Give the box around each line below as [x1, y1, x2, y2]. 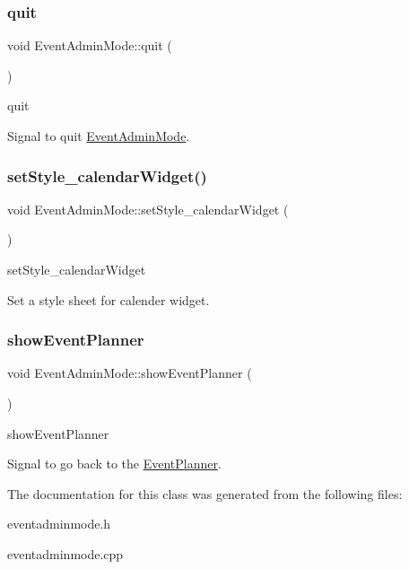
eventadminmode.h [7, 514, 111, 533]
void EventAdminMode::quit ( [7, 36, 172, 55]
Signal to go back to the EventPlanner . [7, 454, 222, 473]
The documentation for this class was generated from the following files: [7, 484, 403, 503]
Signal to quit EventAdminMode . [7, 127, 190, 144]
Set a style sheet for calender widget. [7, 290, 210, 309]
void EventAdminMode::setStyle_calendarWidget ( [7, 199, 289, 218]
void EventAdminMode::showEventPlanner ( [7, 363, 252, 382]
